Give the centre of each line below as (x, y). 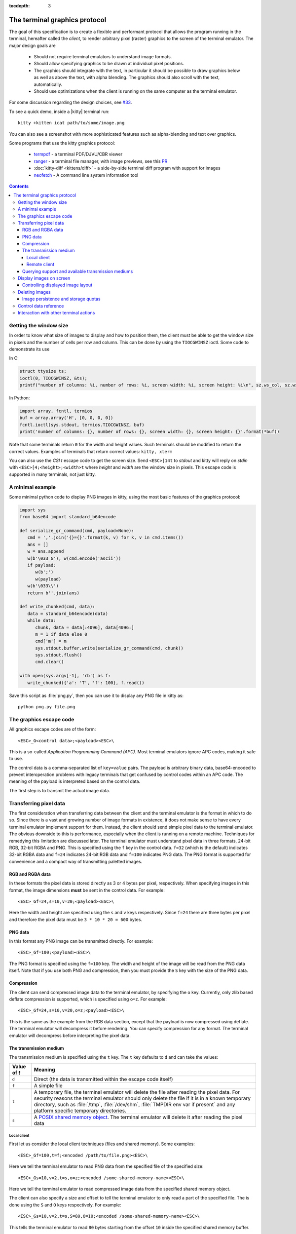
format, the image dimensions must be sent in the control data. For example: (87, 890)
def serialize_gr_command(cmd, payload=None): (77, 531)
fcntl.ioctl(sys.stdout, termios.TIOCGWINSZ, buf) (82, 425)
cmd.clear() (50, 662)
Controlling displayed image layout (57, 285)
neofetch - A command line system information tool (86, 175)
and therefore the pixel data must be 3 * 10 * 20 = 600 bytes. (76, 919)
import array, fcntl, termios (56, 411)
